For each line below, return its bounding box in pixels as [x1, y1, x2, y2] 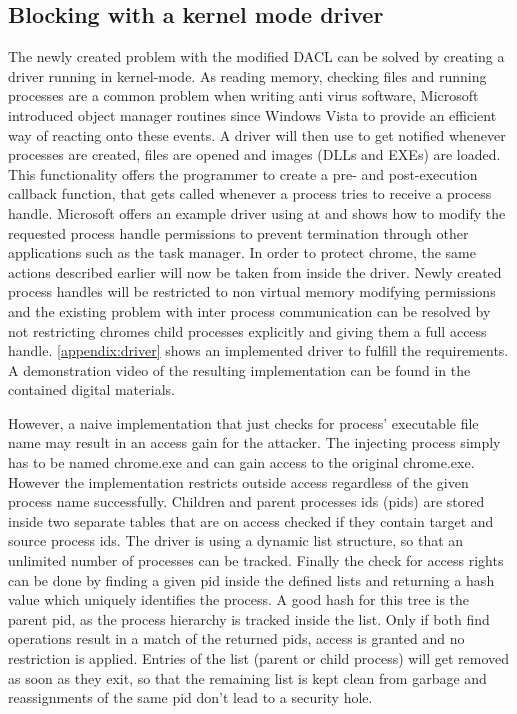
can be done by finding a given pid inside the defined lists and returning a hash [8, 569, 495, 590]
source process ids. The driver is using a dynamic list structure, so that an [8, 530, 464, 551]
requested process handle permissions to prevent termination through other [8, 222, 469, 243]
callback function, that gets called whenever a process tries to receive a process [8, 183, 492, 204]
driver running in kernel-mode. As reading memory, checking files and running [8, 65, 487, 86]
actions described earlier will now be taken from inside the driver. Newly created [8, 261, 502, 282]
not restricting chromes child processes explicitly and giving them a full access [8, 320, 487, 341]
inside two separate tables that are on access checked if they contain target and [8, 510, 494, 531]
